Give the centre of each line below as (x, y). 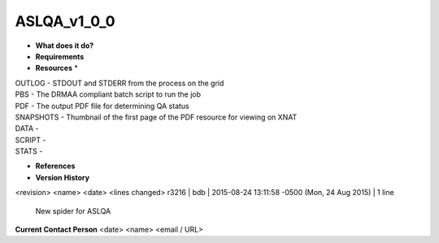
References (55, 166)
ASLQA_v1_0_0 (65, 21)
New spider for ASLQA (73, 210)
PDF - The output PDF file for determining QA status (102, 106)
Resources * (57, 68)
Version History (62, 177)
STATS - (29, 151)
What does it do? (65, 46)
